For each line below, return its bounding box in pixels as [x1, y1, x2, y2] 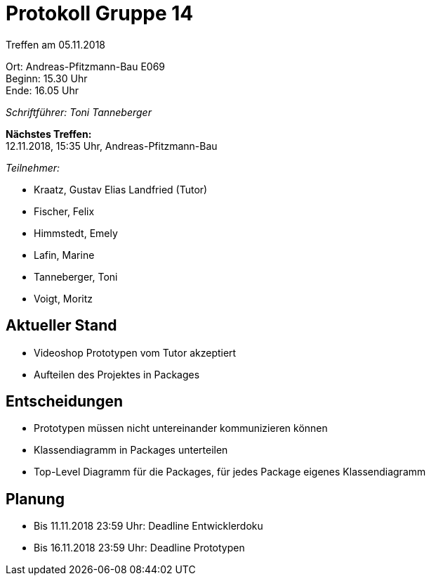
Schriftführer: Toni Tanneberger [6, 106, 152, 118]
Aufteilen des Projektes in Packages [34, 368, 200, 381]
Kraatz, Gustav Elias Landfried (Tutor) [34, 183, 208, 196]
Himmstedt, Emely [34, 226, 118, 239]
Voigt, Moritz [34, 292, 93, 305]
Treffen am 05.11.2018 [6, 38, 106, 51]
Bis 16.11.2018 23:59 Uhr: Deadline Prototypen [34, 542, 245, 554]
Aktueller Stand [6, 317, 117, 335]
